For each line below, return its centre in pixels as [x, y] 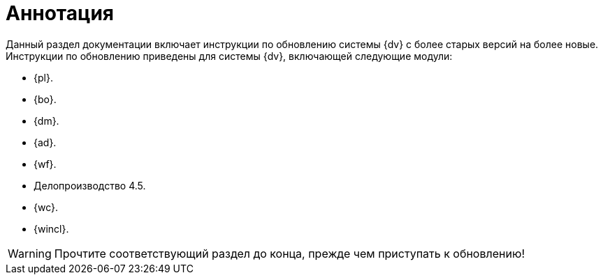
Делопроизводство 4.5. [90, 185]
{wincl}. [51, 228]
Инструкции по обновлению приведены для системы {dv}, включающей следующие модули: [229, 56]
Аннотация [60, 13]
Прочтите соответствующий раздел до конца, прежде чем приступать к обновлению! [289, 253]
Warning [30, 253]
